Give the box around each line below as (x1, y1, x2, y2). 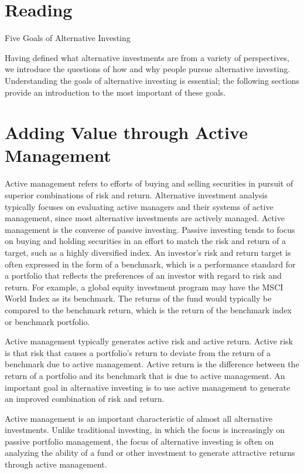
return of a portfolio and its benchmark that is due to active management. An (5, 369, 285, 381)
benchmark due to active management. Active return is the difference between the (5, 358, 299, 370)
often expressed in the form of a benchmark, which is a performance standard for (5, 258, 296, 270)
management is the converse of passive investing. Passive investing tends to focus (5, 223, 295, 235)
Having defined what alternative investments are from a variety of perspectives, (5, 51, 289, 63)
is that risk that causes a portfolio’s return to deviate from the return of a (5, 346, 271, 358)
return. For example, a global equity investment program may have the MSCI (5, 280, 283, 293)
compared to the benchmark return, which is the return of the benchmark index (5, 303, 292, 316)
